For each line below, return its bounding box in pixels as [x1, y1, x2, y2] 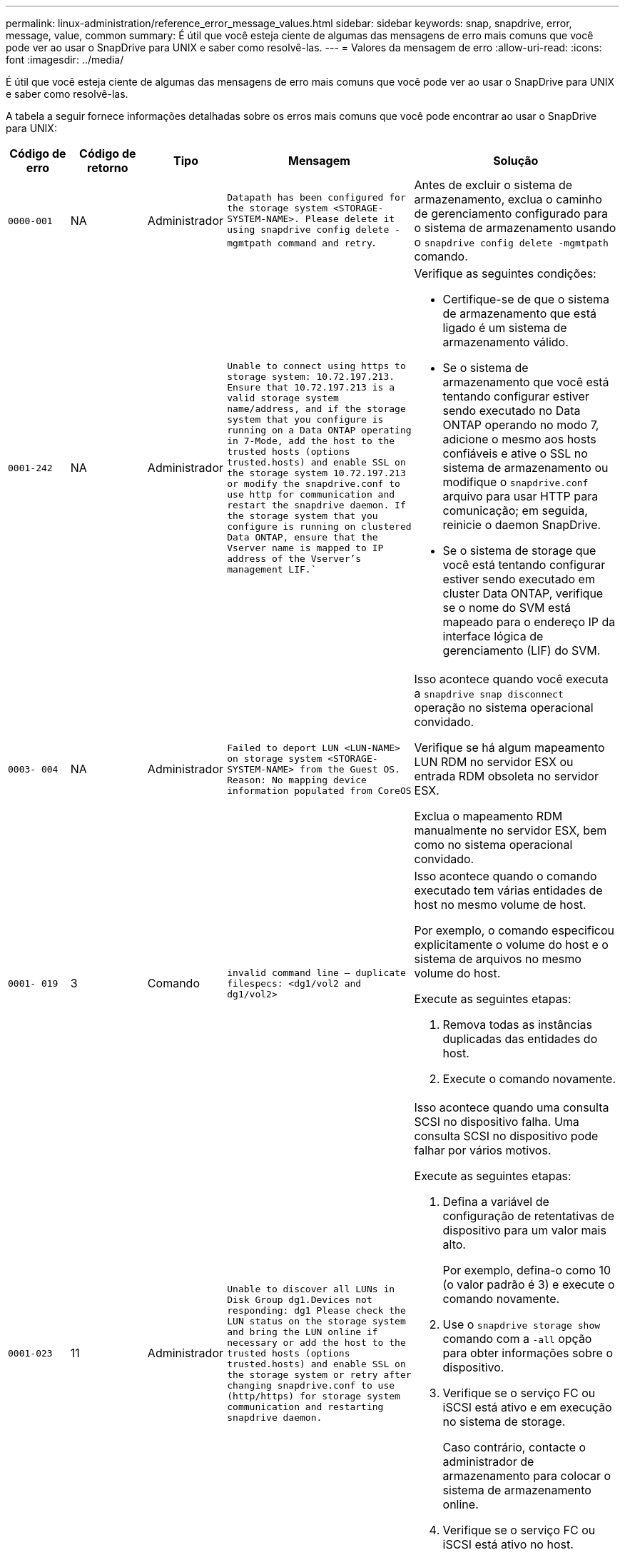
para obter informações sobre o [442, 1346, 613, 1360]
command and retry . [277, 235, 376, 249]
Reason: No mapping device [227, 774, 367, 785]
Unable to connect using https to [227, 361, 406, 371]
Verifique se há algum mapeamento [414, 740, 605, 755]
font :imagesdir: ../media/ [6, 54, 124, 66]
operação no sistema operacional [414, 700, 594, 715]
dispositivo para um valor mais [442, 1223, 606, 1237]
